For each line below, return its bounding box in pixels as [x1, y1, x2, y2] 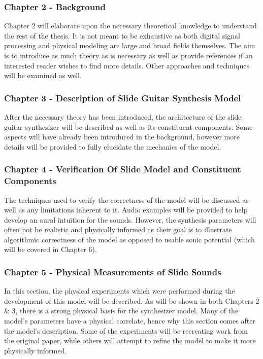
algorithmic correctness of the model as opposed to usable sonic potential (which [4, 234, 255, 244]
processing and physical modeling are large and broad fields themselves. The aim [4, 40, 255, 51]
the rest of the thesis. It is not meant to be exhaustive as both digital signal [4, 30, 240, 41]
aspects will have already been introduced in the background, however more [4, 131, 240, 142]
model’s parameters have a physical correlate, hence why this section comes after [4, 315, 255, 326]
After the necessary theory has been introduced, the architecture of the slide [4, 112, 242, 122]
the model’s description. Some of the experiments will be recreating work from [4, 325, 248, 336]
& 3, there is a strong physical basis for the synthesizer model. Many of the [4, 305, 239, 316]
